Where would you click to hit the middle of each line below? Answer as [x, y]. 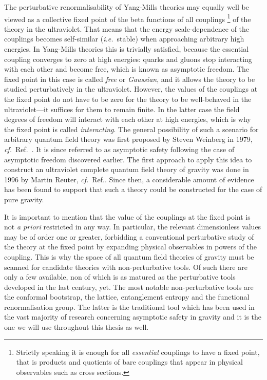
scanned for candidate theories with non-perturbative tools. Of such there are [126, 267]
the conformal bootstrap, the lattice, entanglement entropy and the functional [127, 297]
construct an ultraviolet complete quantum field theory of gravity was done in [127, 169]
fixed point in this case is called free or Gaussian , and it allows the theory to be [130, 79]
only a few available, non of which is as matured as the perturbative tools [120, 277]
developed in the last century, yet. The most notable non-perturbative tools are [129, 287]
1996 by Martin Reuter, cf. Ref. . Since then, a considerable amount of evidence [129, 179]
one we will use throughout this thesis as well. [77, 327]
